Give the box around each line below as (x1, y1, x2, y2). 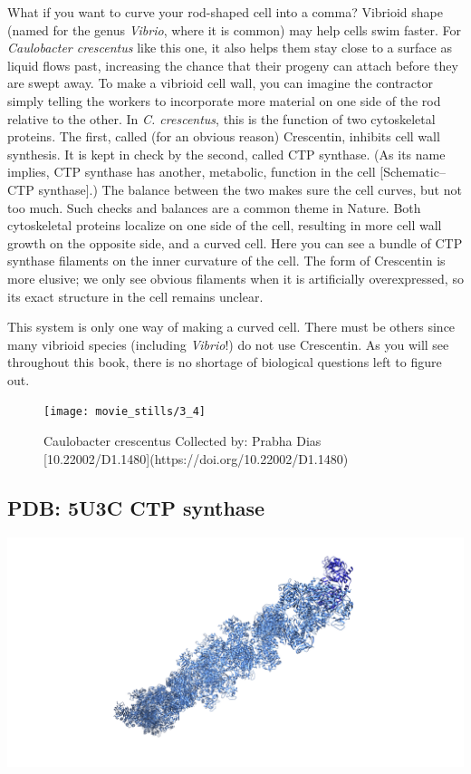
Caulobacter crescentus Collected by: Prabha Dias (43, 431, 322, 450)
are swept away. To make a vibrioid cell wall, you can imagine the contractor (7, 73, 433, 92)
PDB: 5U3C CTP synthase (7, 493, 265, 521)
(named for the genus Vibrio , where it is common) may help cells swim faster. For (7, 20, 462, 39)
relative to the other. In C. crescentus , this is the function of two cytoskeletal (7, 109, 436, 128)
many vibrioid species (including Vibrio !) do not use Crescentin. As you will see (7, 334, 449, 353)
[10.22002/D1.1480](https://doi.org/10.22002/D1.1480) (43, 449, 349, 468)
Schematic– (383, 162, 446, 181)
